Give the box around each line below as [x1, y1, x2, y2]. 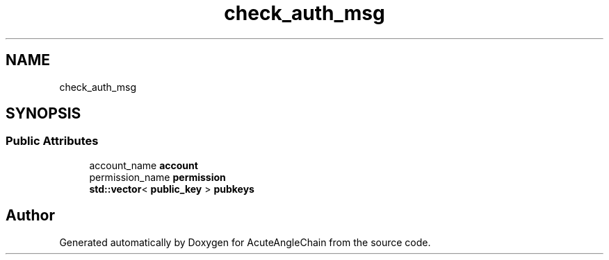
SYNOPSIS [6, 105, 81, 123]
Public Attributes [6, 134, 99, 148]
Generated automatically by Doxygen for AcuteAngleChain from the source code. [59, 236, 431, 248]
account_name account [89, 159, 198, 171]
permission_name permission [89, 171, 226, 183]
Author [6, 207, 55, 225]
